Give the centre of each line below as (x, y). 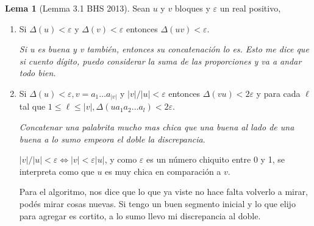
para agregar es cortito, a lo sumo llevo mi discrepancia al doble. (140, 215)
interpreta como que (57, 171)
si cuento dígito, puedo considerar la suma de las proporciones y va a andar (160, 61)
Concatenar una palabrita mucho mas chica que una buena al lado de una (157, 127)
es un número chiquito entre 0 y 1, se (216, 159)
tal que (32, 106)
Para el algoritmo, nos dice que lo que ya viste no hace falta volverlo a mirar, (163, 192)
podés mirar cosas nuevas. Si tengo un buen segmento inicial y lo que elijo (157, 204)
